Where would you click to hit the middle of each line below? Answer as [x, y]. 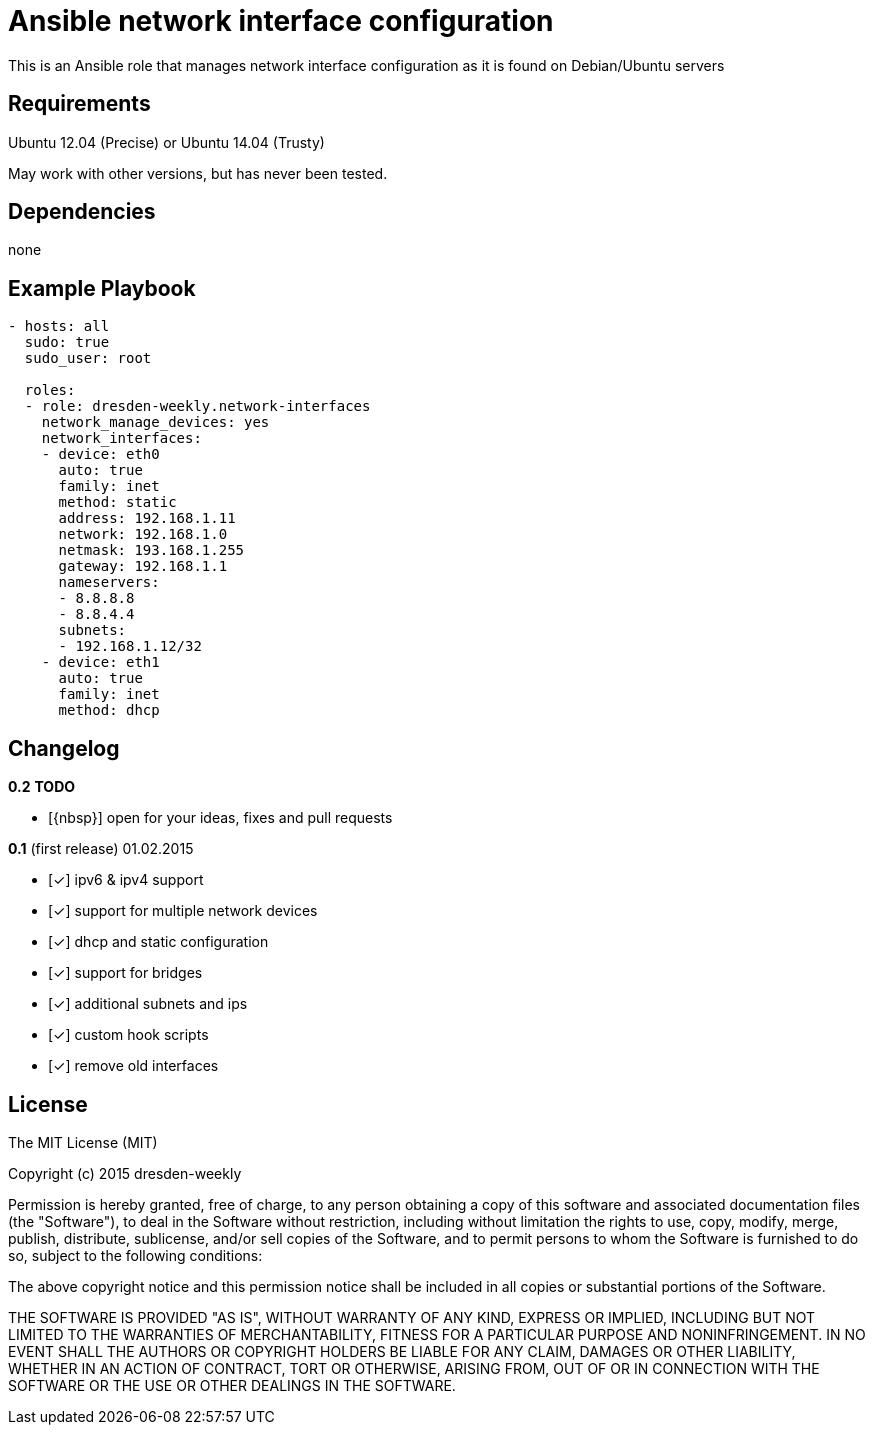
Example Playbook [102, 288]
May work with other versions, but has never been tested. [198, 173]
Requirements [79, 104]
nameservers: [109, 582]
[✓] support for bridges [125, 973]
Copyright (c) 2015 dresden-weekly [125, 1173]
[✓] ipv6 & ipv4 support [126, 880]
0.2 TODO [42, 787]
